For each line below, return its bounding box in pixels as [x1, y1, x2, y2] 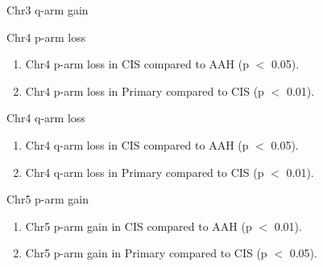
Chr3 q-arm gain [6, 2, 89, 18]
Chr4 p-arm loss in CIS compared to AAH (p [25, 55, 249, 72]
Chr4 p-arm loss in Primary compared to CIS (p [25, 82, 264, 99]
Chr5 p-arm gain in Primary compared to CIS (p [25, 244, 267, 261]
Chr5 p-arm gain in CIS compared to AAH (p [25, 217, 252, 234]
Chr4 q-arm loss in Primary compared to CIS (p [25, 163, 264, 180]
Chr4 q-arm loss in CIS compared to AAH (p [25, 136, 249, 153]
